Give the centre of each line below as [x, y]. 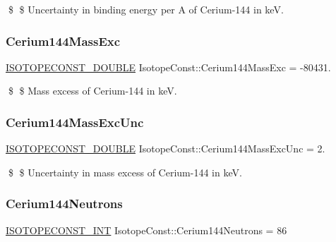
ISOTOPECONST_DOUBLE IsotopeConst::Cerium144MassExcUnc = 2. [166, 149]
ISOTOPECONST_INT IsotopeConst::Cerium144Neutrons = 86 [146, 230]
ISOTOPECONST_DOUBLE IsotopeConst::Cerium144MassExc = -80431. [168, 67]
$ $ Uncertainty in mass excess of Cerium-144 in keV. [125, 172]
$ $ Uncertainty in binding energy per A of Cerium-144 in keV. [146, 9]
